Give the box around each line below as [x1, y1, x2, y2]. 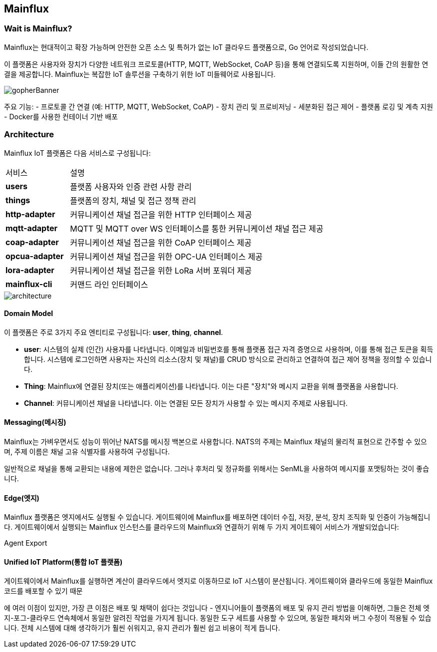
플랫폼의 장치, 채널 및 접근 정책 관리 [70, 195, 196, 206]
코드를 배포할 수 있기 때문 [4, 587, 83, 596]
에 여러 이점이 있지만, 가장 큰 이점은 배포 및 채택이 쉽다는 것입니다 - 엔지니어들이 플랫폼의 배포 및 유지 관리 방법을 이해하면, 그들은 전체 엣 [4, 604, 430, 613]
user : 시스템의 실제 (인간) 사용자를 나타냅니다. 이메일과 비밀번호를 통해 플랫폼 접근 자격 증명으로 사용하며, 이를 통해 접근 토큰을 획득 [24, 344, 434, 353]
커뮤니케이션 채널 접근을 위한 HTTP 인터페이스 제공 [70, 209, 252, 220]
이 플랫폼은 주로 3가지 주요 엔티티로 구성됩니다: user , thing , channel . [4, 327, 223, 336]
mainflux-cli [5, 279, 52, 289]
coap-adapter [5, 237, 59, 247]
